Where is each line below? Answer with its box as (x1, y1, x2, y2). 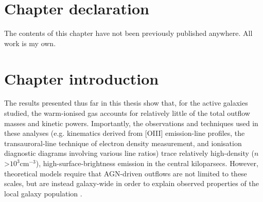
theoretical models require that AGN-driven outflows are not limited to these (4, 168, 247, 178)
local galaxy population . (4, 188, 82, 198)
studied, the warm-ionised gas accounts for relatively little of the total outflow (4, 108, 250, 118)
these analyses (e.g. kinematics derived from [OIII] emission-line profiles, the (4, 128, 245, 138)
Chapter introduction (4, 68, 159, 89)
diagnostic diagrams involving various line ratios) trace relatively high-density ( (4, 148, 254, 158)
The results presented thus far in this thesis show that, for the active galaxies (4, 97, 248, 108)
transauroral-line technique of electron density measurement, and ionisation (4, 137, 242, 148)
